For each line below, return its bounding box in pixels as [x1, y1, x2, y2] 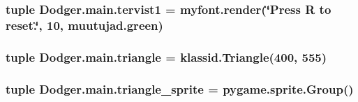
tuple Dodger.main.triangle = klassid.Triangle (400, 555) [6, 48, 327, 65]
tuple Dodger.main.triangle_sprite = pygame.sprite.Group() [6, 80, 354, 97]
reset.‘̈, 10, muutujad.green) [6, 16, 163, 33]
